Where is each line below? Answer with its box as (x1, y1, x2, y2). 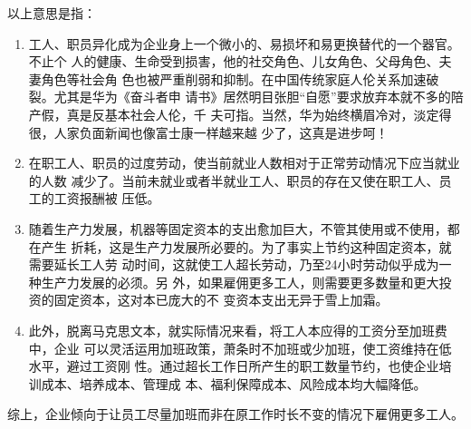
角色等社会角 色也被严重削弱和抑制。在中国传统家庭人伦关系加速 (41, 69, 427, 88)
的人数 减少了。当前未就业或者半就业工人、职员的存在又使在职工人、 (28, 171, 439, 190)
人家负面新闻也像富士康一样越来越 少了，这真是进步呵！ (53, 122, 389, 141)
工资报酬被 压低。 (53, 189, 160, 208)
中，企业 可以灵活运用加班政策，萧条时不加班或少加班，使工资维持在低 (28, 338, 452, 357)
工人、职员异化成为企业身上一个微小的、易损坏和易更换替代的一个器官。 (28, 34, 460, 53)
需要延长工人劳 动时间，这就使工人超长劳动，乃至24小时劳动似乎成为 (28, 255, 439, 274)
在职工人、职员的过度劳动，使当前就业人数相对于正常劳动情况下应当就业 (28, 153, 460, 172)
